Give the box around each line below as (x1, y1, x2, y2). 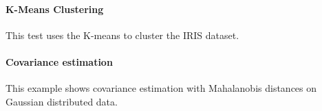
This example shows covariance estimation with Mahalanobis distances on (6, 81, 317, 95)
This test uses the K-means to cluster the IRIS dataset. (6, 27, 239, 42)
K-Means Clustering (6, 1, 104, 16)
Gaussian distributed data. (6, 94, 118, 108)
